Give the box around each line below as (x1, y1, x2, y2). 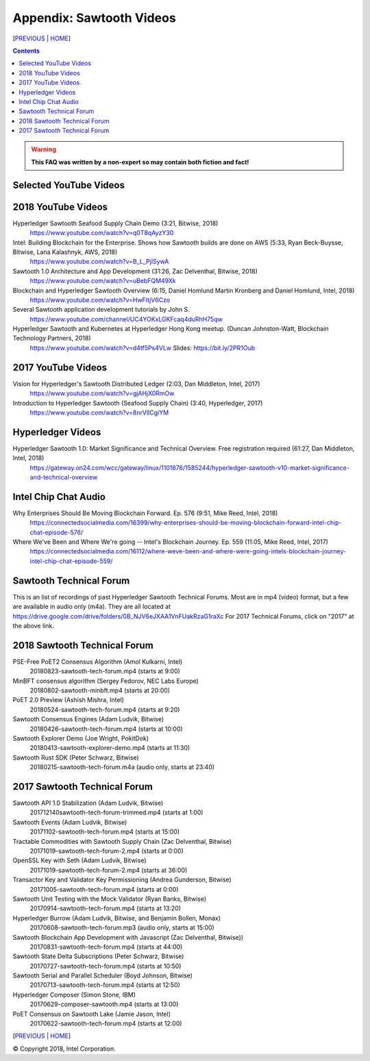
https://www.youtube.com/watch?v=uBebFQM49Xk (29, 277, 176, 285)
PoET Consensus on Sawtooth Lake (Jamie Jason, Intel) (12, 1010, 171, 1018)
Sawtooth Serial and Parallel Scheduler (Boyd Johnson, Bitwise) (12, 971, 193, 979)
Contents (12, 47, 40, 55)
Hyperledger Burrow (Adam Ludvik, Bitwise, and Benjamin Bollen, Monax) (12, 914, 221, 922)
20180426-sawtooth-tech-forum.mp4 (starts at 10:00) (29, 725, 183, 733)
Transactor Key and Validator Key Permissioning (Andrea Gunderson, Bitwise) (12, 875, 232, 884)
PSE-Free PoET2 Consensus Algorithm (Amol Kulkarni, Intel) (12, 658, 183, 666)
